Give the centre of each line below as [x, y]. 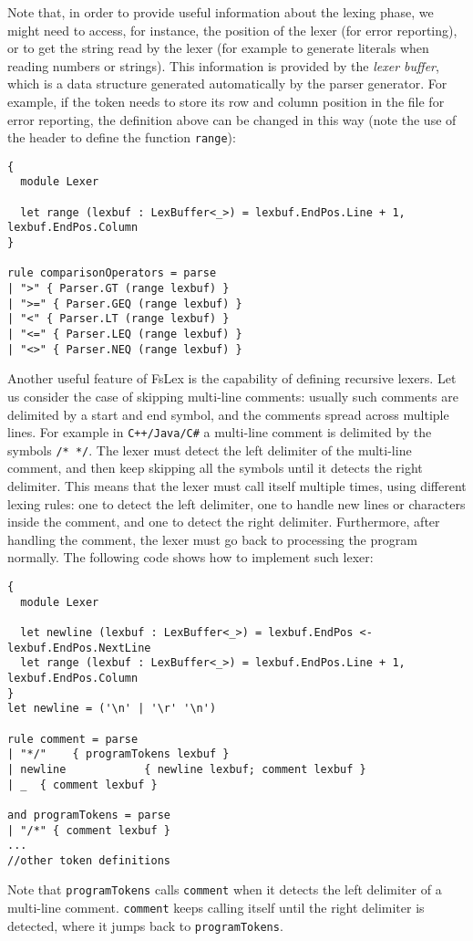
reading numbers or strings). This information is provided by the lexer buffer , [223, 65]
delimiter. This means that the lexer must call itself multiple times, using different [237, 486]
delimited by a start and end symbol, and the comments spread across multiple [228, 414]
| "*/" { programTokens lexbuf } [118, 754]
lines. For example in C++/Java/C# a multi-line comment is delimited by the [220, 432]
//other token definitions [89, 860]
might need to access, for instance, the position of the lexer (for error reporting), [232, 30]
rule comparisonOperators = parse [112, 273]
